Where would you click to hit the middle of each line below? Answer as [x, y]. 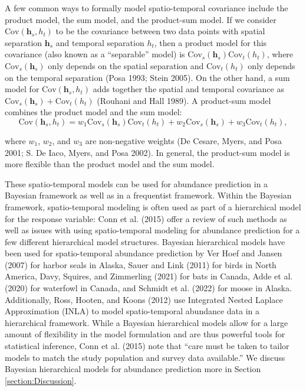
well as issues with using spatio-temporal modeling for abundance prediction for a [152, 230]
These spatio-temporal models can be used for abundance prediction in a [136, 183]
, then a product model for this [210, 42]
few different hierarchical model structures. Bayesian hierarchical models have [145, 241]
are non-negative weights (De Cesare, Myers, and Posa [183, 140]
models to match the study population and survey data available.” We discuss [145, 357]
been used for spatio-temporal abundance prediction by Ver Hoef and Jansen [144, 253]
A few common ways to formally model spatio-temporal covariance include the [147, 8]
